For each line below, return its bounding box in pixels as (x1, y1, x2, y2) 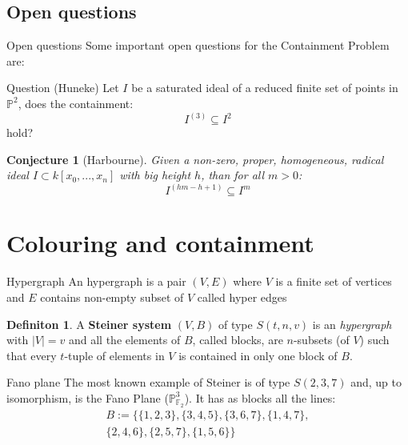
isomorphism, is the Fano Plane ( (6, 389, 169, 406)
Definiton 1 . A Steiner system (6, 315, 172, 332)
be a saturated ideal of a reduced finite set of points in (131, 79, 398, 96)
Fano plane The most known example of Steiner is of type (6, 374, 290, 391)
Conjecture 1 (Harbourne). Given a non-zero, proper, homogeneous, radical (6, 150, 384, 167)
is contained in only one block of (178, 347, 338, 363)
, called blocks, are (192, 331, 283, 348)
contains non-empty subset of (40, 288, 184, 305)
